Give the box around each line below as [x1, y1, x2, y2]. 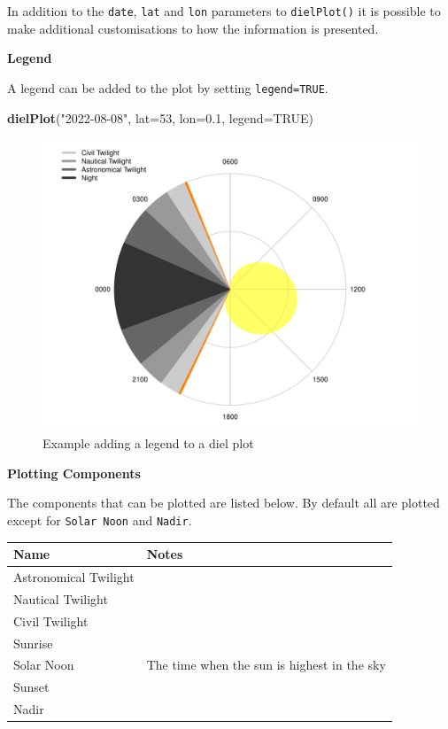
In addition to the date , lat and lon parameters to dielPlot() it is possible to [7, 2, 441, 19]
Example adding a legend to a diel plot [42, 434, 254, 453]
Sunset [13, 678, 50, 696]
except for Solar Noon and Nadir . [7, 511, 192, 530]
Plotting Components [7, 463, 141, 482]
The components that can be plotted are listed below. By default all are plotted [7, 493, 440, 512]
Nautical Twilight [13, 589, 108, 608]
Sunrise [13, 633, 53, 652]
